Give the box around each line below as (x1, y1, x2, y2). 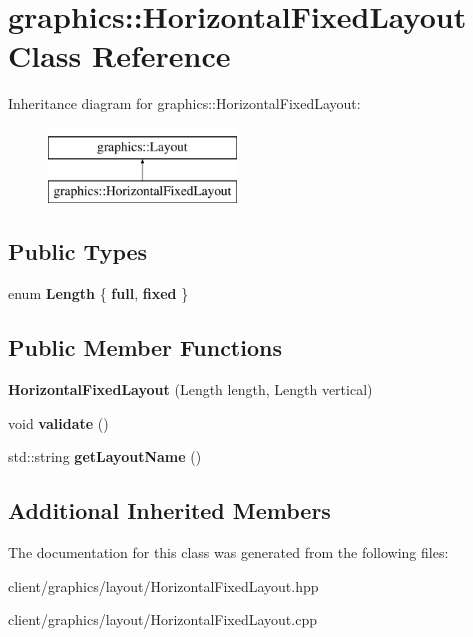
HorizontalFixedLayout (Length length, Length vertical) (8, 379, 373, 400)
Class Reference (8, 35, 231, 76)
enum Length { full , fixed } (8, 283, 189, 304)
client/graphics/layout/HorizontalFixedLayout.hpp (8, 575, 319, 596)
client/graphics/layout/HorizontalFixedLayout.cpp (8, 609, 317, 630)
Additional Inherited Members (8, 495, 331, 526)
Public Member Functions (8, 332, 282, 363)
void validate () (8, 412, 109, 433)
